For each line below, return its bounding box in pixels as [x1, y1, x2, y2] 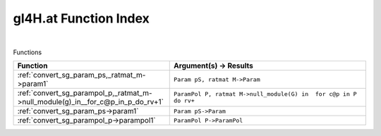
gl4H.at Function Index [13, 11, 150, 26]
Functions [13, 48, 42, 56]
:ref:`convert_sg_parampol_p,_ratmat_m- [17, 88, 152, 98]
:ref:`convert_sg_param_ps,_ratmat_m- [17, 70, 146, 80]
